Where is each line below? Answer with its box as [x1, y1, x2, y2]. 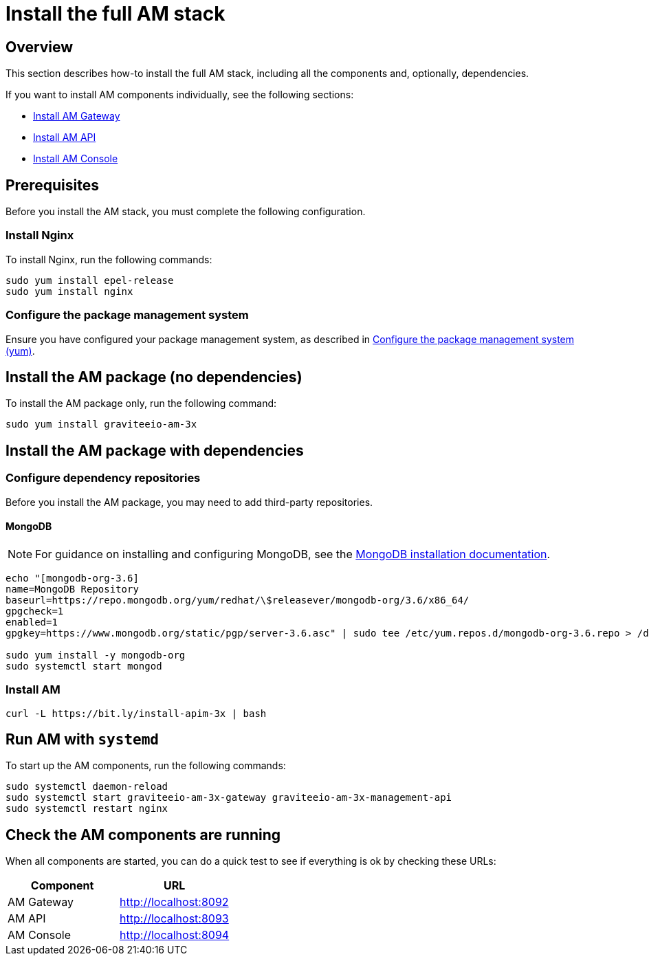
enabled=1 [5, 616, 58, 628]
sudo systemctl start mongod [5, 660, 162, 672]
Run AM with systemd [5, 730, 159, 748]
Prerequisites [5, 176, 99, 194]
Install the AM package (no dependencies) [5, 368, 302, 386]
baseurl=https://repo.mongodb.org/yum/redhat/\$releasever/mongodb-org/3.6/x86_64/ [5, 594, 470, 606]
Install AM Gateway [33, 110, 120, 122]
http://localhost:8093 [120, 912, 229, 926]
